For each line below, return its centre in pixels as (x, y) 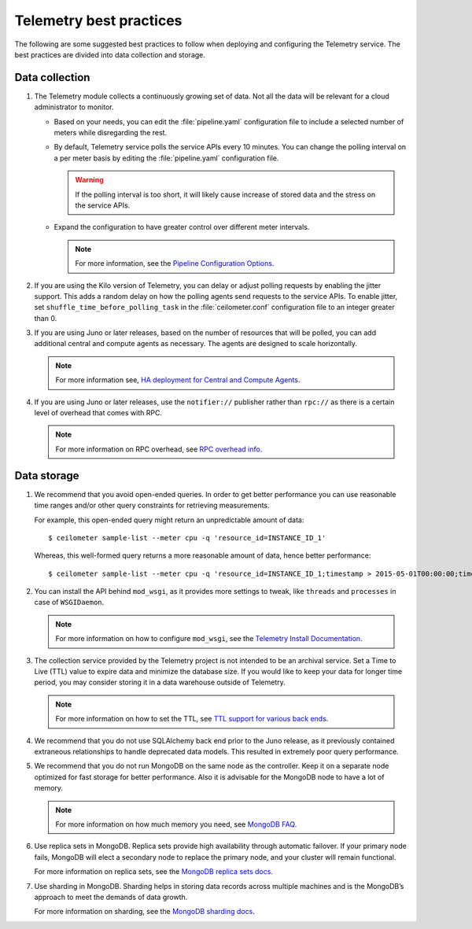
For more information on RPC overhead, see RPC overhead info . (159, 449)
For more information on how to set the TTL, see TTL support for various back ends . (192, 719)
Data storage (47, 476)
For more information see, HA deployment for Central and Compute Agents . (178, 380)
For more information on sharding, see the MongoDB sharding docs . (144, 912)
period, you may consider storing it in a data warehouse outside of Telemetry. (160, 682)
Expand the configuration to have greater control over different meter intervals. (182, 227)
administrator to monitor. (74, 107)
